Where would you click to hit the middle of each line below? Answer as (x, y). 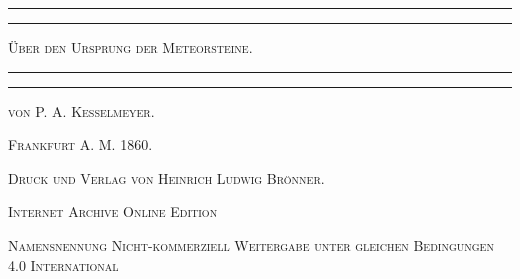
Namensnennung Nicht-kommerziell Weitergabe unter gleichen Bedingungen (251, 244)
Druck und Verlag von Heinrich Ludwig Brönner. (166, 177)
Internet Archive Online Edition (113, 211)
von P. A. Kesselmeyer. (81, 110)
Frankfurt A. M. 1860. (80, 144)
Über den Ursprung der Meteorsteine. (130, 47)
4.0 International (63, 264)
